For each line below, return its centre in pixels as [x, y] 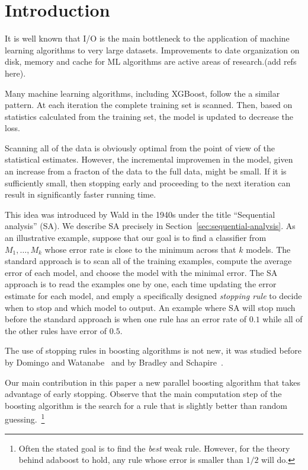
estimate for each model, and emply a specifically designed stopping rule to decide [153, 296]
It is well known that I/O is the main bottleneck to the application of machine [147, 38]
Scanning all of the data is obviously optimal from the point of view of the [140, 147]
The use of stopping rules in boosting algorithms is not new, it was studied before [153, 350]
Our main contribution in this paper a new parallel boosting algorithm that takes [153, 382]
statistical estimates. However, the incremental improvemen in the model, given [149, 159]
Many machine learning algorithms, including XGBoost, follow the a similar [142, 93]
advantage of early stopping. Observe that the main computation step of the [143, 394]
